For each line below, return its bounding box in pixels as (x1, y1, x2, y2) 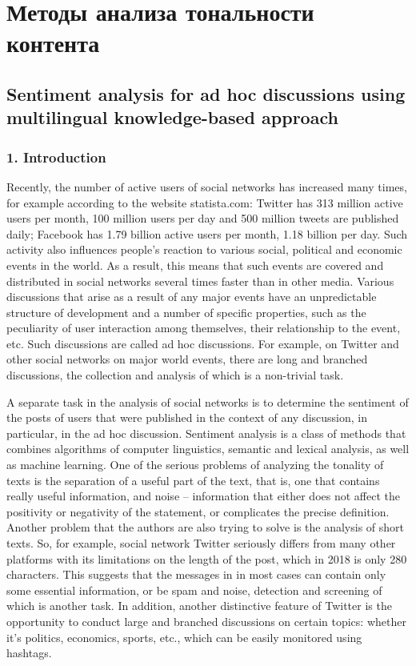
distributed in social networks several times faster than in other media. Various (6, 272, 394, 289)
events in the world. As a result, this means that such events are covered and (6, 256, 384, 273)
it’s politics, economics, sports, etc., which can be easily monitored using (6, 628, 362, 645)
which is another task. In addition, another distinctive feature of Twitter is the (6, 597, 392, 614)
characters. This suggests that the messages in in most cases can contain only (6, 566, 386, 583)
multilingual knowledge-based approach (6, 105, 338, 130)
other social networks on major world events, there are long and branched (6, 351, 368, 367)
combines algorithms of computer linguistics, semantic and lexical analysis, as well (6, 440, 410, 457)
